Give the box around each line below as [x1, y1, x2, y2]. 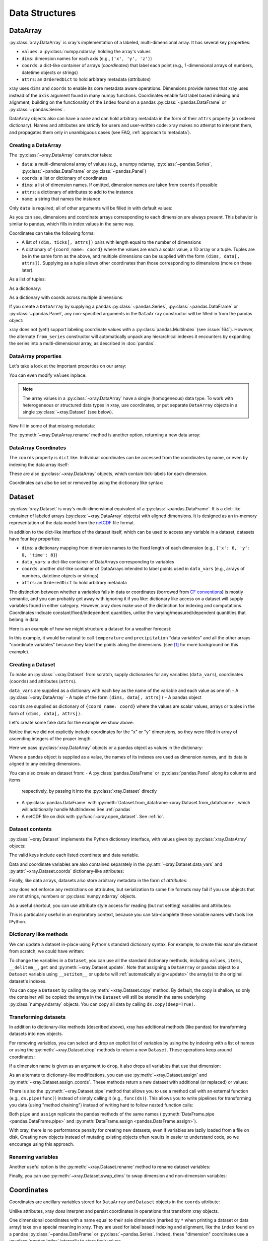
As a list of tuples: [9, 276, 46, 282]
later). [21, 267, 34, 273]
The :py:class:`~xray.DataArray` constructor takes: [9, 152, 113, 158]
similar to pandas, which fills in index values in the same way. [9, 221, 134, 227]
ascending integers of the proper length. [9, 736, 92, 742]
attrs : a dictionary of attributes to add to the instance [21, 189, 134, 195]
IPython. [9, 918, 27, 924]
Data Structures [9, 7, 76, 18]
